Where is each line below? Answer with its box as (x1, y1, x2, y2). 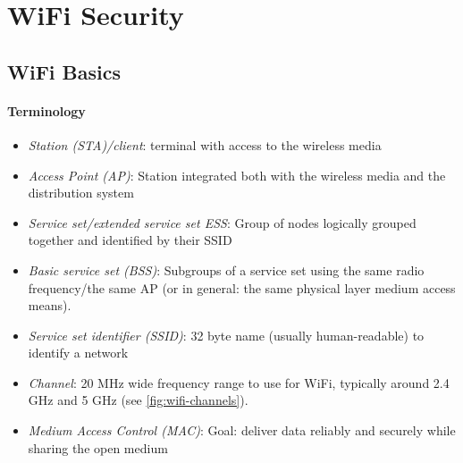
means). (28, 296, 72, 315)
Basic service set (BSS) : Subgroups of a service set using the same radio (28, 260, 425, 279)
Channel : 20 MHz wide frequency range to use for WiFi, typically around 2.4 (28, 373, 450, 391)
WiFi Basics (7, 57, 122, 85)
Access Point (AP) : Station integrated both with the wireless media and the (28, 165, 446, 184)
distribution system (28, 183, 134, 202)
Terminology (7, 101, 86, 120)
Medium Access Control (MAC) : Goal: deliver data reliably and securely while (28, 421, 456, 440)
